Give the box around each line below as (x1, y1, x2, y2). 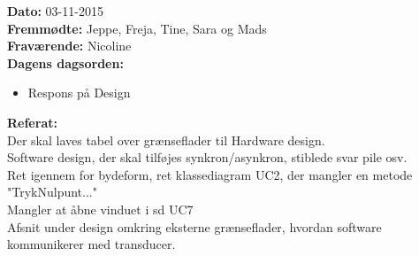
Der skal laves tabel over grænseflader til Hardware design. (7, 130, 325, 149)
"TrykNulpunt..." (7, 182, 97, 201)
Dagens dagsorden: (7, 53, 124, 72)
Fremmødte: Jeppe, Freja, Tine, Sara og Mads (7, 19, 267, 37)
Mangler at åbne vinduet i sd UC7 (7, 199, 194, 218)
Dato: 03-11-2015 (7, 2, 103, 19)
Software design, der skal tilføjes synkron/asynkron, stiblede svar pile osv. (7, 148, 408, 167)
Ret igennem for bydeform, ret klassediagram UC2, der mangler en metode (7, 165, 413, 183)
